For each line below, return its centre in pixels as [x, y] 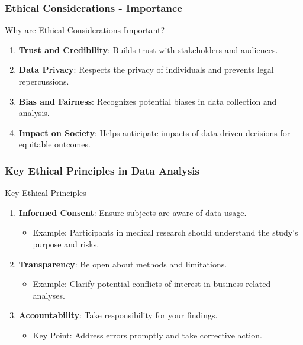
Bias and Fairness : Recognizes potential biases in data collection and [148, 101]
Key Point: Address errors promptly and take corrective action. [147, 335]
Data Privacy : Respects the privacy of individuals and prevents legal [146, 70]
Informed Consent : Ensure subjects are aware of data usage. [133, 212]
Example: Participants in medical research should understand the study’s [165, 232]
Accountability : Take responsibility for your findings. [118, 315]
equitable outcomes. [54, 144]
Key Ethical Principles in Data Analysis [102, 170]
